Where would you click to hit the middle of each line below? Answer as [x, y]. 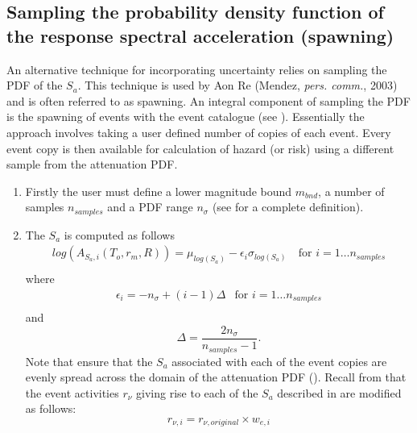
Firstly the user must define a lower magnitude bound [159, 191]
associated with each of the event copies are [279, 361]
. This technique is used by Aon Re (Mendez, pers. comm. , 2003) [237, 85]
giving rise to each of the [197, 392]
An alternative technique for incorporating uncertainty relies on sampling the [197, 69]
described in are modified [339, 392]
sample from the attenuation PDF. [92, 164]
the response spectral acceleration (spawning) [200, 35]
